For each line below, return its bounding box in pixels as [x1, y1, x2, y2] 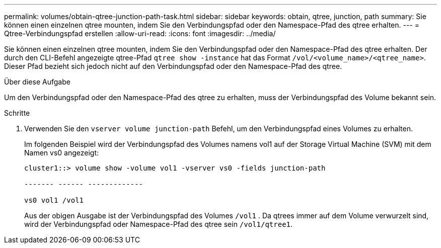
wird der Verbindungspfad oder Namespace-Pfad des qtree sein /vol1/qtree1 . [24, 220, 293, 228]
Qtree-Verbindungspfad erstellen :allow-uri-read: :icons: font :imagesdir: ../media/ [4, 29, 276, 38]
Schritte [4, 109, 30, 117]
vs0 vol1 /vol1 [24, 196, 84, 204]
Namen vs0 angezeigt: [24, 148, 99, 157]
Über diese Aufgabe [4, 77, 70, 86]
